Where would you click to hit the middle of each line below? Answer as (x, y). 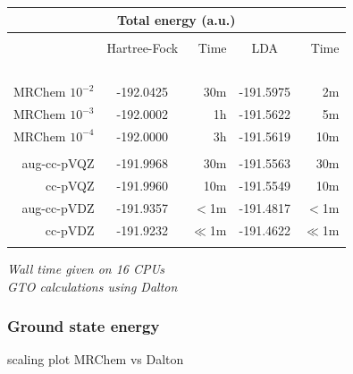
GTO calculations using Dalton (92, 286)
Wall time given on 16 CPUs (86, 268)
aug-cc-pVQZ (58, 163)
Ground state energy (84, 326)
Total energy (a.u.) (176, 19)
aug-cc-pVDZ (58, 207)
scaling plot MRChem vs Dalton (96, 359)
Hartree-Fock (143, 47)
